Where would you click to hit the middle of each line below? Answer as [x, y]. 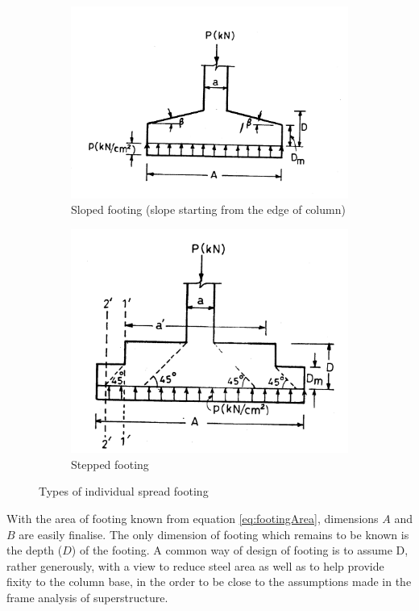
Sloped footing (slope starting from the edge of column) [208, 209]
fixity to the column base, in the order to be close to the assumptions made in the [209, 582]
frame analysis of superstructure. [87, 597]
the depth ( [35, 550]
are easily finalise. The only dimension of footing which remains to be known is [214, 534]
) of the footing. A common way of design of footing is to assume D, [240, 550]
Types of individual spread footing [124, 491]
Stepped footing [110, 464]
